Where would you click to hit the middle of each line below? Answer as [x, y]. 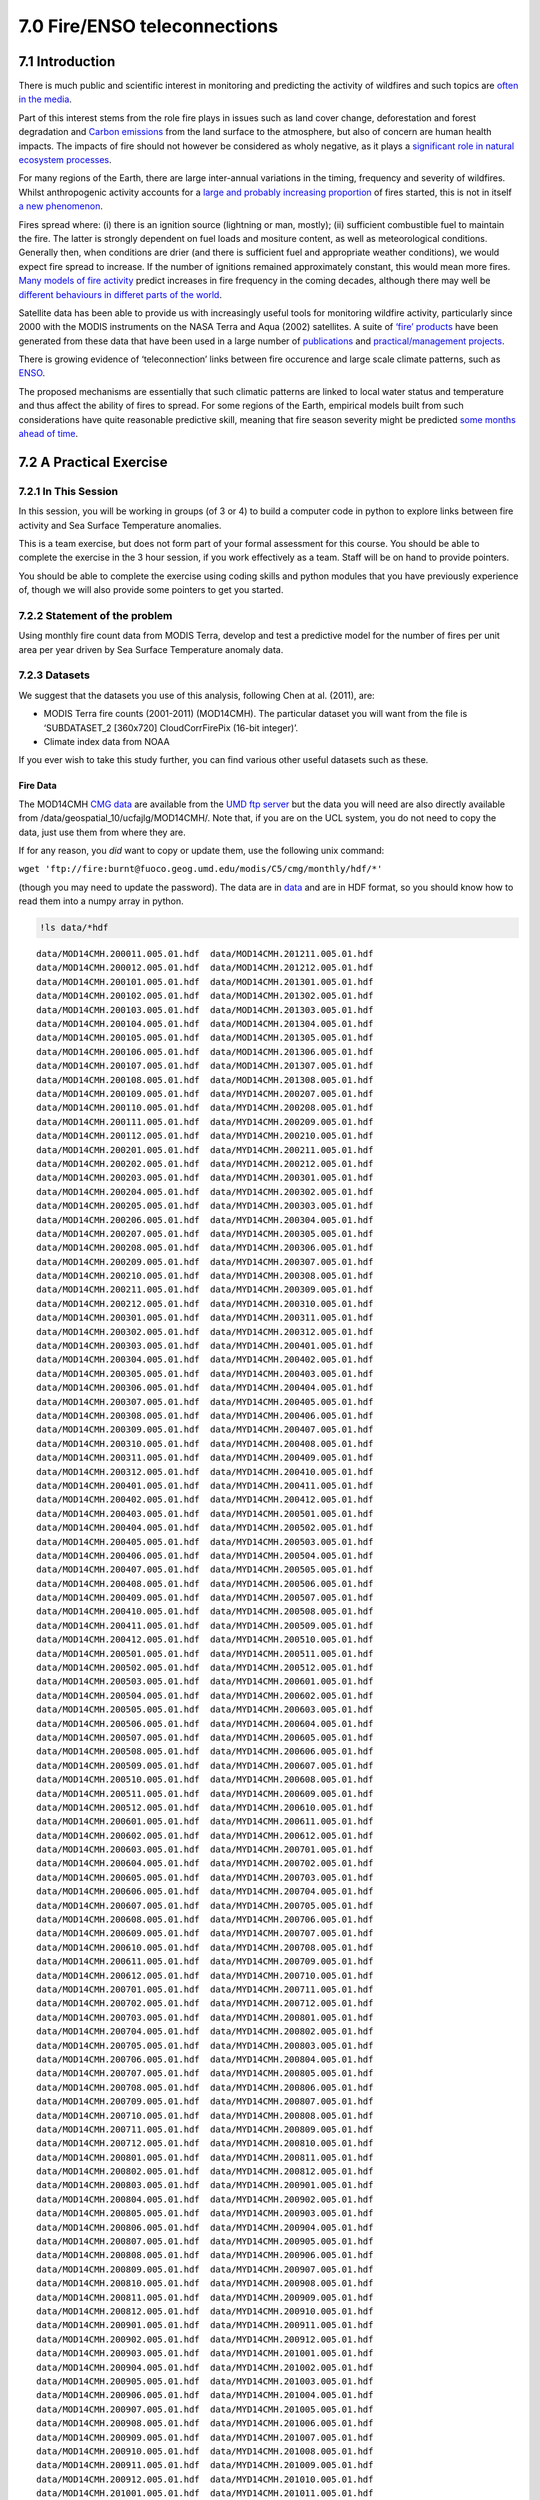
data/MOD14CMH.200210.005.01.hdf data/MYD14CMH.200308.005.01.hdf [205, 1276]
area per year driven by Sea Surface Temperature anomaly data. [151, 649]
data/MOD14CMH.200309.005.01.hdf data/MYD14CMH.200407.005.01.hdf [205, 1429]
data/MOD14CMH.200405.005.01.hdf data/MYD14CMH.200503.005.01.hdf [205, 1541]
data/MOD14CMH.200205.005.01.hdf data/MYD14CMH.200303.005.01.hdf [205, 1206]
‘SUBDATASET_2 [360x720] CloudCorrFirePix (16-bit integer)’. [171, 727]
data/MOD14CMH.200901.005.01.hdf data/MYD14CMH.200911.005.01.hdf [205, 2325]
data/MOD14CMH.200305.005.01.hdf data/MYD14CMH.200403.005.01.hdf [205, 1373]
